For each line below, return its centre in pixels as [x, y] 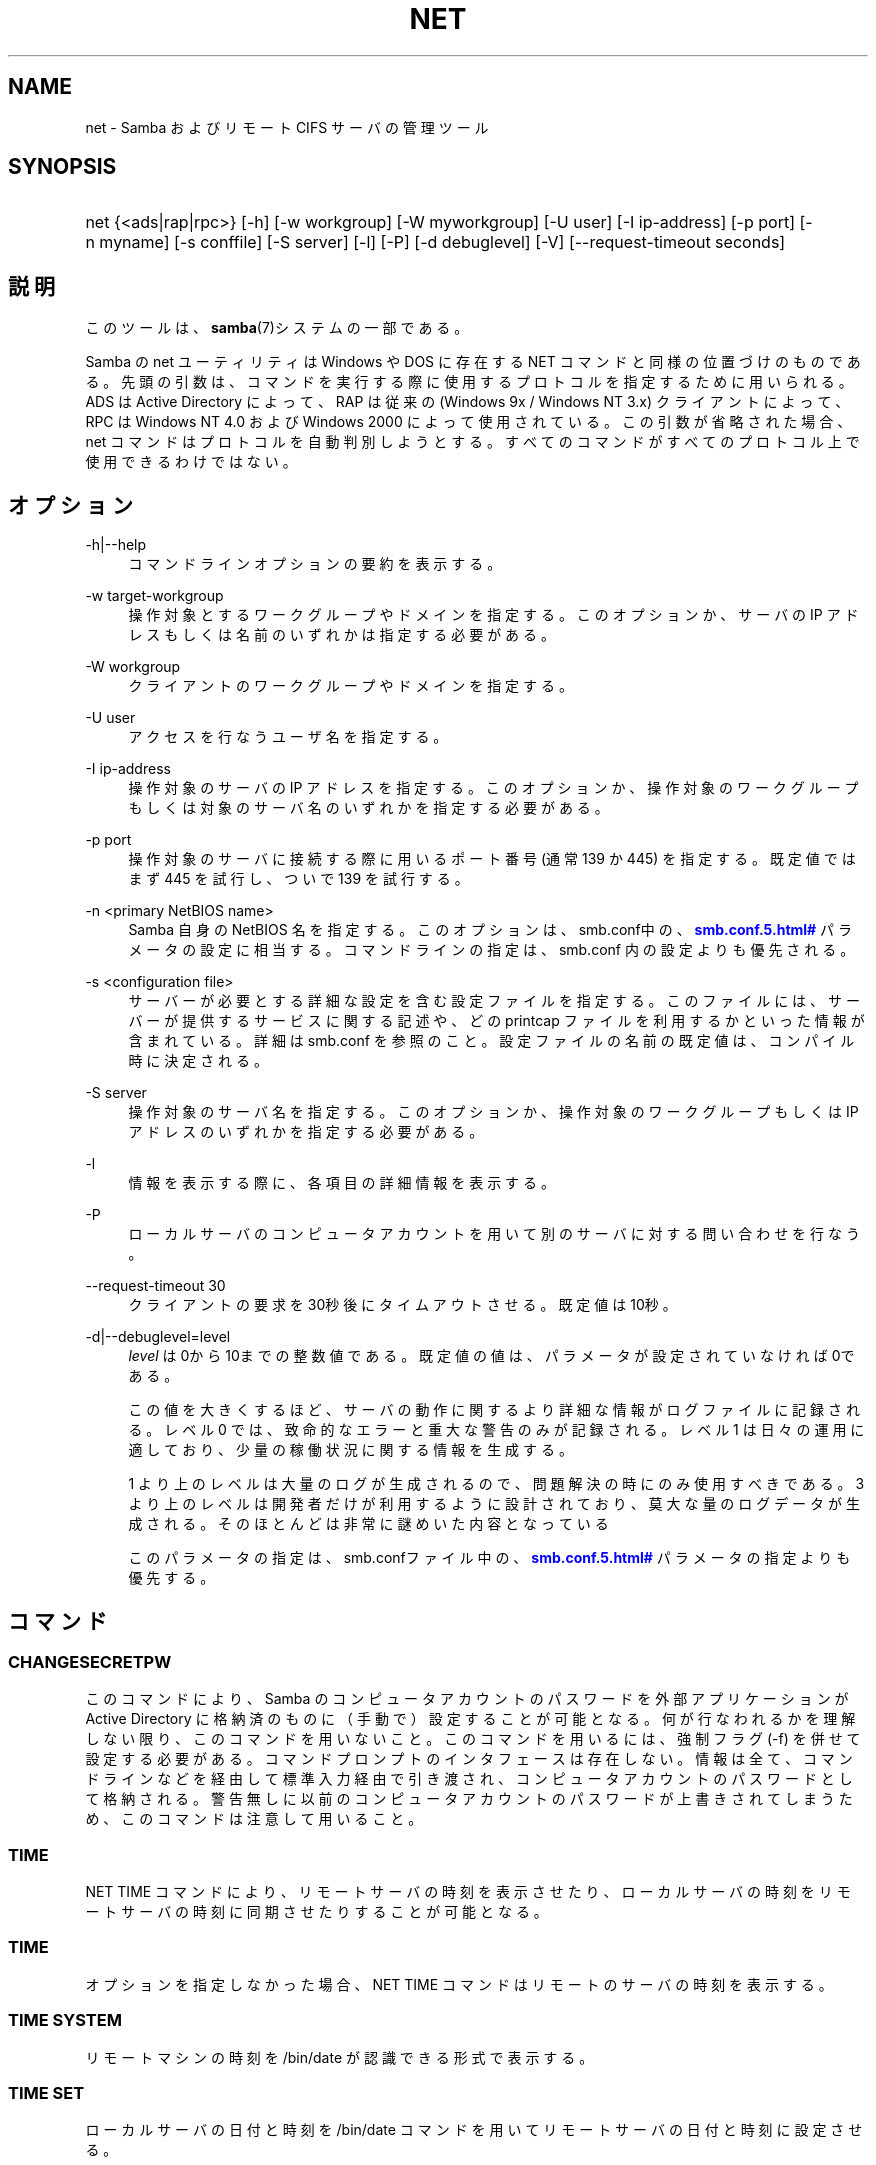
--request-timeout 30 [155, 1286]
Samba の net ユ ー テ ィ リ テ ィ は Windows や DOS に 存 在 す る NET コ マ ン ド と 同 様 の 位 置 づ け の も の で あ [473, 362]
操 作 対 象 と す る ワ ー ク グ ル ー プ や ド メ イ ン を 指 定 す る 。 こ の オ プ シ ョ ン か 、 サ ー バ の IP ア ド [493, 615]
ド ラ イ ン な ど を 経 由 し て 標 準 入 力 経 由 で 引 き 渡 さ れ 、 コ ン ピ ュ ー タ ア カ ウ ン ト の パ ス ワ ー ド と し [469, 1779]
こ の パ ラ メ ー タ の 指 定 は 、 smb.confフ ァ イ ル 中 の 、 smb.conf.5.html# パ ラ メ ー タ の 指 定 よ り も [489, 1558]
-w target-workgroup [154, 596]
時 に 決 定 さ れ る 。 [198, 1061]
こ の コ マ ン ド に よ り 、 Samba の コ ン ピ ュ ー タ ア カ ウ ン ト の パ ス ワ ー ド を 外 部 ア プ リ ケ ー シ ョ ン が [467, 1699]
